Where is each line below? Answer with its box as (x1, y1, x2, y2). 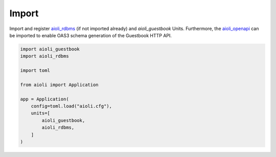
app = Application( (20, 96, 69, 102)
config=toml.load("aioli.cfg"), (31, 103, 112, 109)
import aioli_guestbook (20, 46, 80, 52)
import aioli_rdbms (20, 54, 69, 59)
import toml (20, 68, 51, 73)
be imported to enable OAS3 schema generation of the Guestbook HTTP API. (9, 32, 172, 38)
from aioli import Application (20, 82, 99, 88)
